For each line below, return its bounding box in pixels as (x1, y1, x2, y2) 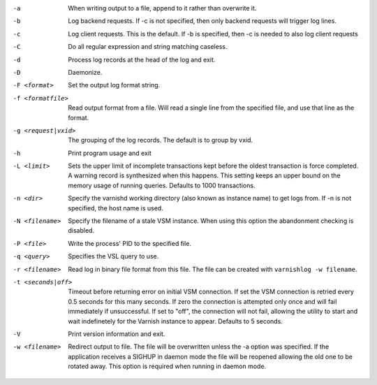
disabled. (68, 226, 94, 235)
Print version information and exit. (68, 329, 165, 338)
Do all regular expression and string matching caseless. (68, 43, 228, 51)
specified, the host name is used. (68, 203, 163, 212)
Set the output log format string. (68, 81, 161, 89)
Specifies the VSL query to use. (68, 252, 159, 261)
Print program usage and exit (68, 149, 151, 157)
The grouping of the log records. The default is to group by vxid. (68, 136, 253, 145)
